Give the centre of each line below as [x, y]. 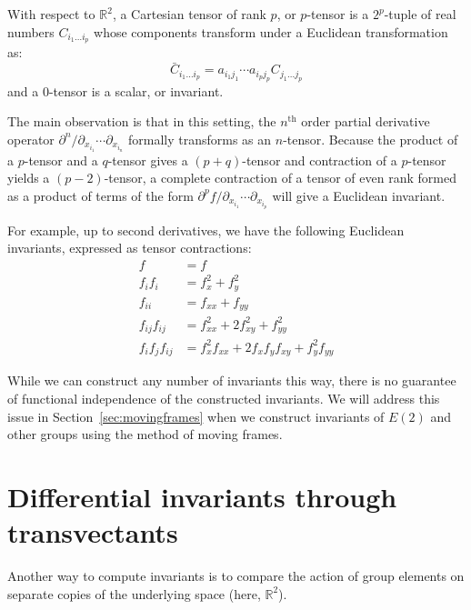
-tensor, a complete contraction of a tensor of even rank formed [280, 178]
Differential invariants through [202, 496]
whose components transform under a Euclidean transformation [271, 31]
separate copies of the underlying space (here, [134, 593]
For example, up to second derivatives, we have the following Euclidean [206, 230]
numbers [31, 31]
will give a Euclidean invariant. [359, 195]
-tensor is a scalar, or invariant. [136, 90]
